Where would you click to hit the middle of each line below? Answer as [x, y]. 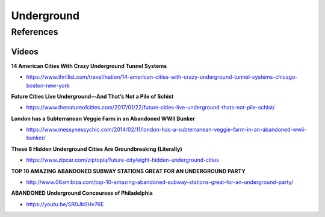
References [35, 32]
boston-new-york [48, 85]
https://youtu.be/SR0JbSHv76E [65, 204]
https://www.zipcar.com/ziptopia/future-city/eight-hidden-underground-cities [123, 160]
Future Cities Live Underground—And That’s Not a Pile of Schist [92, 96]
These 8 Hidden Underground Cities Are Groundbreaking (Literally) [97, 149]
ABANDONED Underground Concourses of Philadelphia [82, 193]
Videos [25, 51]
